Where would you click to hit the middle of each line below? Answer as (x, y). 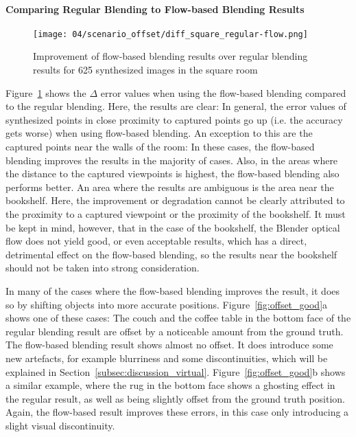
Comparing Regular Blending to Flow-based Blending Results (155, 9)
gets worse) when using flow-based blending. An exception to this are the (159, 133)
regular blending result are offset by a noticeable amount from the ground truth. (175, 331)
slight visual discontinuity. (60, 425)
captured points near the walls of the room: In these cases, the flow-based (160, 147)
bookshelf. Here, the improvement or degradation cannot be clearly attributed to (175, 200)
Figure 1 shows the (46, 92)
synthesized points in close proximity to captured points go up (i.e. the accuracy (174, 119)
